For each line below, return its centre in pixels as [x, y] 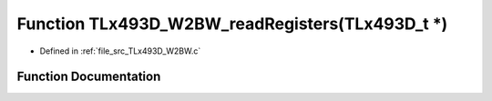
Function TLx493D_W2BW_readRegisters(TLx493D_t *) [232, 24]
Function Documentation [89, 77]
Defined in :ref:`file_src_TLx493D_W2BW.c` [120, 51]
